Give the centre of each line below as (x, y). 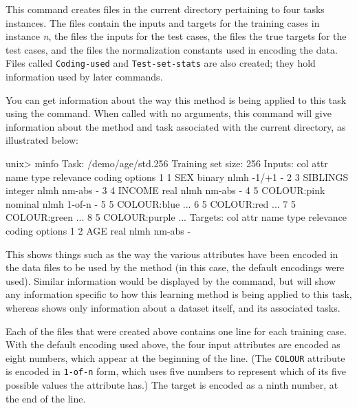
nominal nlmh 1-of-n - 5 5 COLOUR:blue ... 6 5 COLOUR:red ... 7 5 (151, 203)
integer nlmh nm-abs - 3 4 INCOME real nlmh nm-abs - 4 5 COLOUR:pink (165, 190)
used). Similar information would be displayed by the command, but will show (171, 280)
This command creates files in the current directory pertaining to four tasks (165, 9)
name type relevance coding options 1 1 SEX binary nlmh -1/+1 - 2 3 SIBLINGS (177, 176)
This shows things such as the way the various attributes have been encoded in (172, 254)
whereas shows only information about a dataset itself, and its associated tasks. (173, 307)
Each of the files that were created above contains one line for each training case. (176, 331)
